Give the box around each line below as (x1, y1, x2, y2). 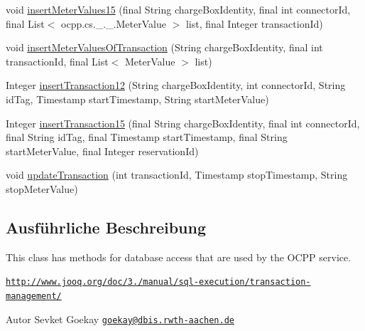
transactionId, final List (6, 53, 109, 68)
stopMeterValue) (6, 181, 78, 196)
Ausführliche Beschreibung (6, 216, 206, 238)
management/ (6, 290, 62, 301)
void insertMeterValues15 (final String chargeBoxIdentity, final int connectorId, (6, 2, 351, 16)
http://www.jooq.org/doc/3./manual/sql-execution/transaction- (6, 277, 311, 288)
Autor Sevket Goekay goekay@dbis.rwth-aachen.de (6, 311, 234, 326)
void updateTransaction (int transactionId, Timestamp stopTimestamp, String (6, 167, 348, 182)
